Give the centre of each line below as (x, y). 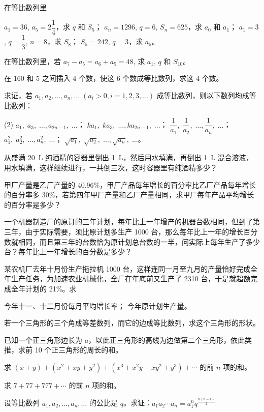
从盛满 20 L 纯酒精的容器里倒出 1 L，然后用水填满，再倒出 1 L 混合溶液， (129, 157)
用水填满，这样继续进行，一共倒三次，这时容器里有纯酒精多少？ (111, 167)
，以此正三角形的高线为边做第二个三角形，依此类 (170, 340)
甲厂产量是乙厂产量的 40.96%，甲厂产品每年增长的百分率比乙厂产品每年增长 (130, 184)
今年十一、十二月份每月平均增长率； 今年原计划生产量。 (98, 305)
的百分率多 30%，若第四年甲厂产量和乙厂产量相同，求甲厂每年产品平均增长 (129, 195)
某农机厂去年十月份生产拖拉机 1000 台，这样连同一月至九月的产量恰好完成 (127, 268)
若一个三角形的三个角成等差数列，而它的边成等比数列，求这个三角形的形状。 (132, 323)
